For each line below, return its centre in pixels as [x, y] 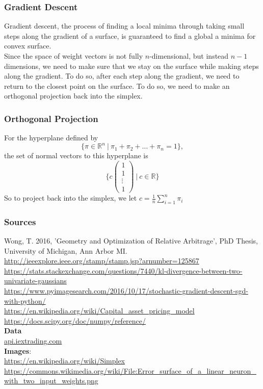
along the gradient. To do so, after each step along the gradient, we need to [122, 76]
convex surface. [28, 46]
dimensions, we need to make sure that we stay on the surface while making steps [131, 66]
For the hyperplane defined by [51, 138]
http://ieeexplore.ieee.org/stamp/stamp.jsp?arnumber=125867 [102, 261]
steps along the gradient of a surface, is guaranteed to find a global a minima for [130, 35]
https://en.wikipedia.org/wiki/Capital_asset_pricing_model [99, 311]
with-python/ [25, 300]
